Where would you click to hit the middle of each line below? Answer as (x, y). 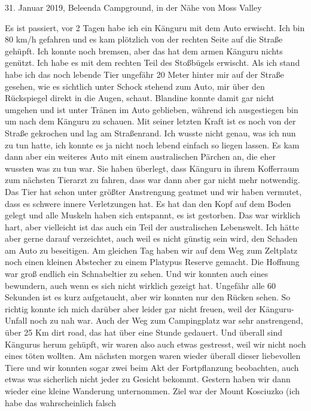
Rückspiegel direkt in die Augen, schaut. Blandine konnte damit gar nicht (140, 98)
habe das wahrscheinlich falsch (61, 402)
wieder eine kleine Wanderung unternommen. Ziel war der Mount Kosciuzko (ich (152, 391)
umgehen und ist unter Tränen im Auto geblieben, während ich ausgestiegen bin (152, 109)
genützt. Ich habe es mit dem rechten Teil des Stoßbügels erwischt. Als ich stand (153, 63)
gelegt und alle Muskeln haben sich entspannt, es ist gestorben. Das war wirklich (153, 215)
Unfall (16, 320)
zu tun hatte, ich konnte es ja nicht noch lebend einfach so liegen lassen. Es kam (152, 144)
